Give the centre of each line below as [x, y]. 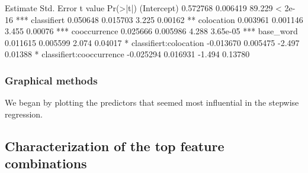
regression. [24, 114]
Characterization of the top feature [115, 146]
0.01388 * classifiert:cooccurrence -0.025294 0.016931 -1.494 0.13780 [127, 54]
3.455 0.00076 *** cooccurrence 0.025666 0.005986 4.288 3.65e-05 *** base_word [151, 31]
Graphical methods [51, 80]
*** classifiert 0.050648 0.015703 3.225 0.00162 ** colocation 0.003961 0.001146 [159, 19]
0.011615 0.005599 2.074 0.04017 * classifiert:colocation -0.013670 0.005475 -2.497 [152, 42]
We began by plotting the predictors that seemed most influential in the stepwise [152, 102]
